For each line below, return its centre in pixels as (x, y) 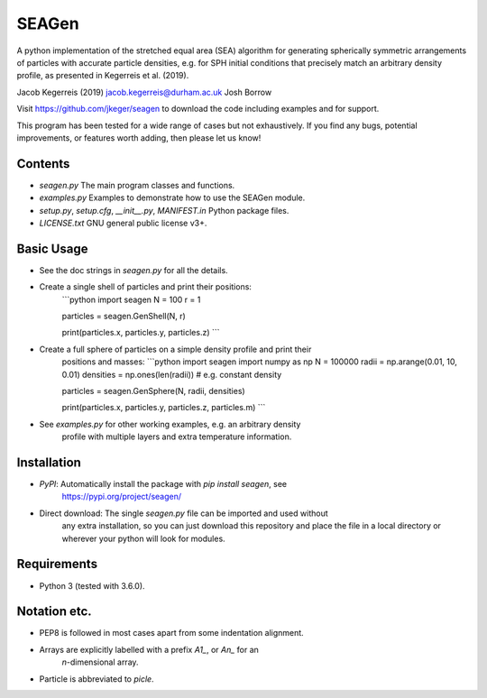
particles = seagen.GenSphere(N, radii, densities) (153, 391)
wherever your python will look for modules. (143, 538)
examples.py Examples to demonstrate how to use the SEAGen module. (172, 197)
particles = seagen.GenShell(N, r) (124, 317)
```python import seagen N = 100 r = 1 (131, 299)
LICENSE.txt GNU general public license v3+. (123, 223)
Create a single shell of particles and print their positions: (146, 287)
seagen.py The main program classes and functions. (137, 185)
